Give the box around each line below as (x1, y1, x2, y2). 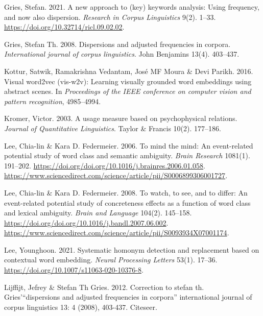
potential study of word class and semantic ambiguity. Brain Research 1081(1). (4, 150, 250, 161)
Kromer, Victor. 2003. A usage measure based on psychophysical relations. (4, 113, 237, 124)
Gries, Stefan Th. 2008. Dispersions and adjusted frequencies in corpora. (4, 38, 231, 49)
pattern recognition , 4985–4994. (4, 95, 101, 106)
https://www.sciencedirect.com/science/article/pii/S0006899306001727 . (4, 170, 228, 181)
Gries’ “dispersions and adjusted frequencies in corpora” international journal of (4, 291, 252, 302)
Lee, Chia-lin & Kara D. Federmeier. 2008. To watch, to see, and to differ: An (4, 187, 248, 198)
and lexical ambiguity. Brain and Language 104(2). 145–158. (4, 207, 192, 218)
